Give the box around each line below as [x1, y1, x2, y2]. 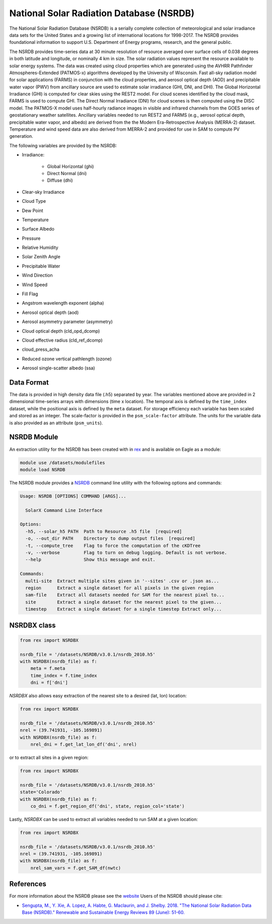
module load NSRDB [20, 467, 65, 472]
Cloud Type [22, 198, 46, 204]
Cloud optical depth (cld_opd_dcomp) [22, 328, 100, 334]
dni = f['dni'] [30, 680, 68, 686]
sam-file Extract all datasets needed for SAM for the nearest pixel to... [25, 592, 225, 598]
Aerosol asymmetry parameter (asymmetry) [22, 318, 113, 325]
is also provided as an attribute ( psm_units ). [9, 419, 103, 426]
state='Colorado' [20, 789, 63, 795]
